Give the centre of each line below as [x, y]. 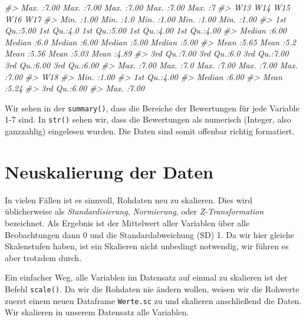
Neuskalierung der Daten [109, 171]
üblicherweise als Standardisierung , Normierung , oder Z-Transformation [134, 211]
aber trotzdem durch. [43, 257]
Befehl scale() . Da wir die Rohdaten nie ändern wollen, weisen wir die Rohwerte [152, 288]
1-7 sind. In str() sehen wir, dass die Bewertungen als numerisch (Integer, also [148, 119]
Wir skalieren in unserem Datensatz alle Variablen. [97, 312]
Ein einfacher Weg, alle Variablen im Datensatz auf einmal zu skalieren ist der [146, 277]
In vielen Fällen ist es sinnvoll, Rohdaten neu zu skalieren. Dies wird [129, 199]
